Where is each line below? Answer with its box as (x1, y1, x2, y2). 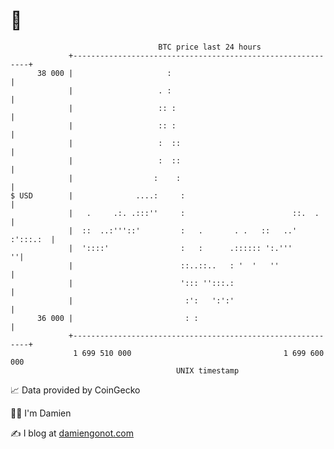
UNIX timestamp (175, 365, 240, 376)
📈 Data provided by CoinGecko (10, 384, 141, 396)
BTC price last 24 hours (158, 42, 262, 52)
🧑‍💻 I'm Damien (10, 407, 72, 419)
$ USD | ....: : (10, 190, 186, 201)
